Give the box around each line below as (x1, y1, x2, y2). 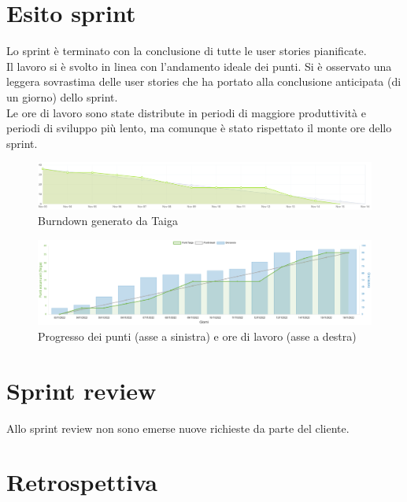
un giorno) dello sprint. (6, 88, 118, 105)
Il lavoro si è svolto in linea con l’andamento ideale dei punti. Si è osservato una (6, 57, 392, 74)
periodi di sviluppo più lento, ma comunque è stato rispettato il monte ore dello (6, 120, 392, 136)
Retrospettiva (6, 466, 157, 498)
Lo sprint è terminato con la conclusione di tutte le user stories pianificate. (6, 42, 367, 59)
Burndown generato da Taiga (38, 212, 179, 228)
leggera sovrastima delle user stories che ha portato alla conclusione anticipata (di (6, 73, 401, 90)
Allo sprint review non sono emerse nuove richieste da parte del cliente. (6, 419, 350, 436)
